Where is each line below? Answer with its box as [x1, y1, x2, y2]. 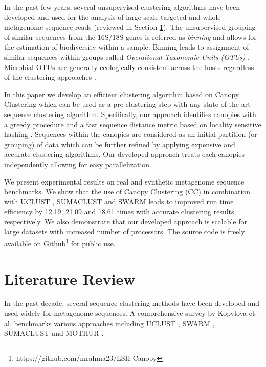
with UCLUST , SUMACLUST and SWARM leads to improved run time [4, 196, 234, 207]
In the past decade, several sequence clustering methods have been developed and [4, 297, 259, 308]
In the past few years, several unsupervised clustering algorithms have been [4, 2, 240, 12]
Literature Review [4, 268, 136, 289]
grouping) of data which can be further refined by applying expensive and [4, 139, 235, 149]
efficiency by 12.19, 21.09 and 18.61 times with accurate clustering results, [4, 206, 236, 217]
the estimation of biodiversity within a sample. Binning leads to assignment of [4, 41, 249, 52]
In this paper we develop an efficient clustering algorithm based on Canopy [4, 88, 239, 99]
